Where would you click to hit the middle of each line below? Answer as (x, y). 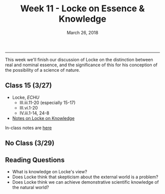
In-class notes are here (28, 128)
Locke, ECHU (26, 97)
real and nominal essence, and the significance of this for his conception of (82, 65)
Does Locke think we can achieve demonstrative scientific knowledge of (85, 182)
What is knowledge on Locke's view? (50, 171)
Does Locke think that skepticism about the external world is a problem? (85, 177)
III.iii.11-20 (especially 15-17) (47, 102)
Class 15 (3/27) (28, 86)
